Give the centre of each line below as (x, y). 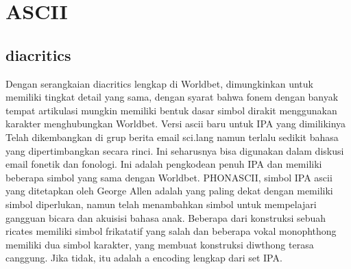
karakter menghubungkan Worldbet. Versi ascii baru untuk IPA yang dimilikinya (176, 124)
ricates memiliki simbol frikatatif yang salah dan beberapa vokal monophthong (171, 231)
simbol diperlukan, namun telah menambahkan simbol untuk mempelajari (161, 204)
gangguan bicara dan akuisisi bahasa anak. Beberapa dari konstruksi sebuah (166, 217)
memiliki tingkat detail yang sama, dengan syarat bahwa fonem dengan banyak (172, 97)
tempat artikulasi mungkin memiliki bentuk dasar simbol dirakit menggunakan (171, 110)
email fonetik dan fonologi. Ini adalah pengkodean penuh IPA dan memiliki (164, 164)
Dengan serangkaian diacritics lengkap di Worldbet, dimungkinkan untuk (159, 83)
